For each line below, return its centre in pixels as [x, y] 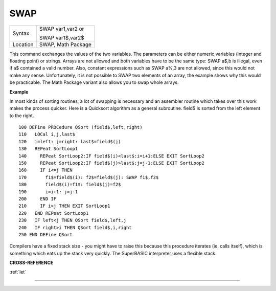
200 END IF [38, 199]
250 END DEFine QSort [45, 234]
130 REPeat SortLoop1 [48, 149]
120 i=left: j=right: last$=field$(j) [70, 141]
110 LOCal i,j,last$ [47, 135]
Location [23, 44]
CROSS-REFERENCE [31, 263]
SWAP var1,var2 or [62, 29]
